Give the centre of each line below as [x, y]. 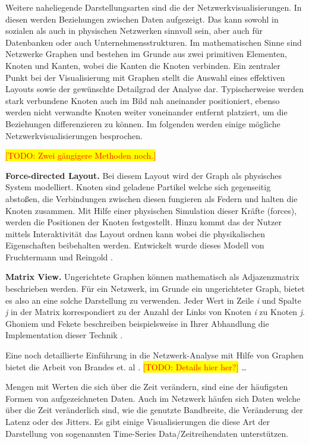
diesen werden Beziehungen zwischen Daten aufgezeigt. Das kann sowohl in [142, 19]
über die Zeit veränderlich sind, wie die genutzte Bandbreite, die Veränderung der [154, 410]
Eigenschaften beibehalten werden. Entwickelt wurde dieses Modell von [135, 245]
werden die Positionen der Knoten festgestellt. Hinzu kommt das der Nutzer [144, 222]
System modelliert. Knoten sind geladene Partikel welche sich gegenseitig [138, 187]
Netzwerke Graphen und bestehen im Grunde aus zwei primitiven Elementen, [146, 54]
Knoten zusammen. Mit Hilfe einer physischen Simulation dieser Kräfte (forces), [151, 210]
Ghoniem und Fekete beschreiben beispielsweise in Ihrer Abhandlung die [137, 323]
